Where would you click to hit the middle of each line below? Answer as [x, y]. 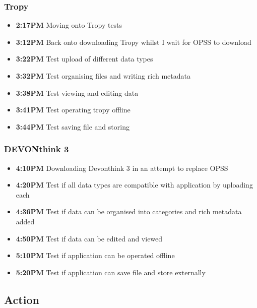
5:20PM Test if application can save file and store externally [111, 272]
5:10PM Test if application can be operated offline [95, 255]
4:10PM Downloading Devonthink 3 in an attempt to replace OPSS [122, 168]
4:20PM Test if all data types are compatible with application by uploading [134, 185]
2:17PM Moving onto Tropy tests [69, 25]
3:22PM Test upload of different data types [84, 59]
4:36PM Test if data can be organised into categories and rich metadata [129, 211]
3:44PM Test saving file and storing [73, 126]
